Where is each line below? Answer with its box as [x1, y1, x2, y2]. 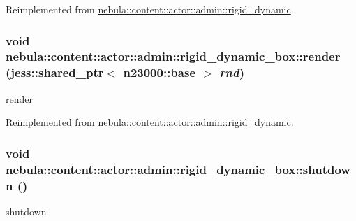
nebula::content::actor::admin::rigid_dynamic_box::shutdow [6, 160, 350, 178]
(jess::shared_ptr [6, 64, 104, 81]
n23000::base [123, 64, 196, 81]
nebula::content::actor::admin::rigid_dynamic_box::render [6, 48, 341, 65]
